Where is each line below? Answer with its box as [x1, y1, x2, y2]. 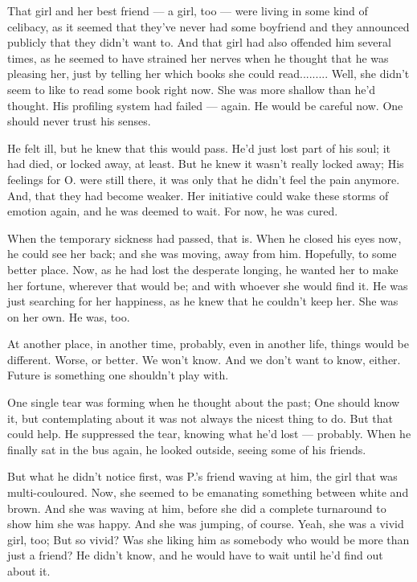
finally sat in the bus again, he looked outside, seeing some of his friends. [7, 441, 366, 457]
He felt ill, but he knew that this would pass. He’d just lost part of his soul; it [7, 139, 390, 156]
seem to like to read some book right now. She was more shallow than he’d [7, 80, 376, 97]
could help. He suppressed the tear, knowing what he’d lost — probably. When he [7, 425, 411, 442]
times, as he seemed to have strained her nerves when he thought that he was [7, 49, 389, 66]
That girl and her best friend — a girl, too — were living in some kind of [7, 2, 368, 18]
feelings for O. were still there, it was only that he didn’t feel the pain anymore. [7, 170, 400, 187]
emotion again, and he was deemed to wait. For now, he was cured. [7, 203, 338, 219]
